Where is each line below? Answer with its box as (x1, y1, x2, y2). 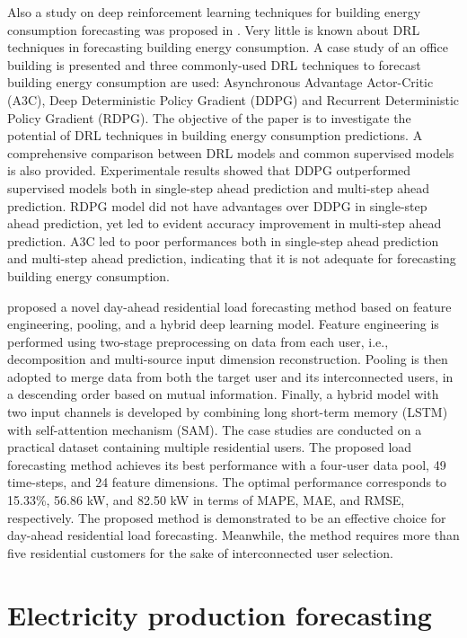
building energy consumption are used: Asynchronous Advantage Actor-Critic (7, 73, 434, 92)
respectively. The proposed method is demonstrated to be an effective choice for (7, 508, 446, 527)
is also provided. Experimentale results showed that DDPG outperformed (7, 161, 411, 180)
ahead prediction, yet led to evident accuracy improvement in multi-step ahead (7, 214, 442, 233)
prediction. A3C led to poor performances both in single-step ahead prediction (7, 231, 439, 250)
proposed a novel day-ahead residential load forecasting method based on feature (7, 297, 452, 315)
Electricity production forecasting (7, 596, 432, 633)
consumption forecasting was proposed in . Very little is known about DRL (7, 20, 420, 39)
